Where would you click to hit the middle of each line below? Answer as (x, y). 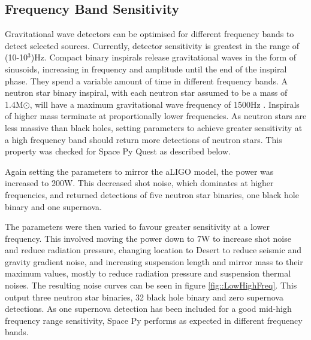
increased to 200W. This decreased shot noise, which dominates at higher (139, 183)
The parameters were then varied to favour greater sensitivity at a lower (137, 227)
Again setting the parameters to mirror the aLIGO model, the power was (139, 171)
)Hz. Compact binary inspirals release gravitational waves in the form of (164, 57)
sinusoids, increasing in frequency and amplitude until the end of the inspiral (146, 69)
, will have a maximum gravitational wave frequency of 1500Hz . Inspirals (164, 104)
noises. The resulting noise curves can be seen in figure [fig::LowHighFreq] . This (151, 285)
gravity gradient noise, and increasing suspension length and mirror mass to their (154, 261)
